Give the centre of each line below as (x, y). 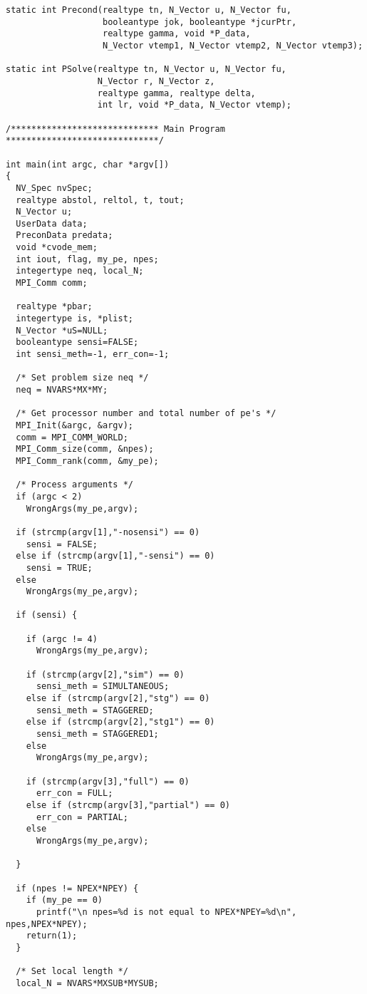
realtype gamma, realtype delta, (176, 93)
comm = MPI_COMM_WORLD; (72, 437)
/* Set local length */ (72, 972)
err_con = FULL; (74, 793)
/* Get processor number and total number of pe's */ (146, 414)
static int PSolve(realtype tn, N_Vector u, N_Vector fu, (146, 69)
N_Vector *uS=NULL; (62, 330)
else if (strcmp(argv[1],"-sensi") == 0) (115, 556)
